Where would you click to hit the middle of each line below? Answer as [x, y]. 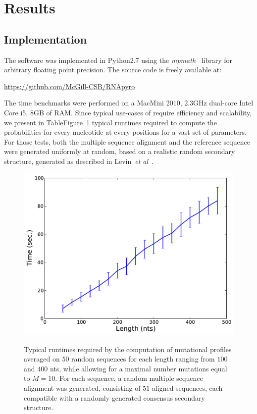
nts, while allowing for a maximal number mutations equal [138, 368]
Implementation [46, 39]
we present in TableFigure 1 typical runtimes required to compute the [110, 122]
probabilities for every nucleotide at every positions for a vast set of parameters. [125, 132]
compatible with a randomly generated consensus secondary [114, 397]
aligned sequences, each [187, 388]
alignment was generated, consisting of [82, 388]
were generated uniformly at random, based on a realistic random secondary [120, 151]
